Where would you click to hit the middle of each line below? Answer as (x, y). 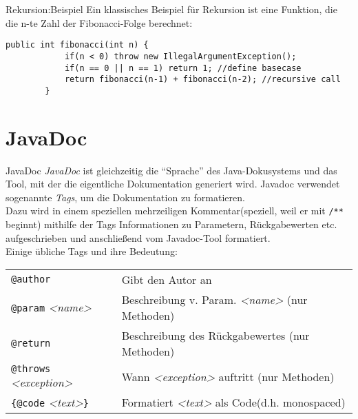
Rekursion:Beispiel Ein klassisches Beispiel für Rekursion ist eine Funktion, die (171, 9)
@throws (31, 368)
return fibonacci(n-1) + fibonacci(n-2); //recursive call (202, 80)
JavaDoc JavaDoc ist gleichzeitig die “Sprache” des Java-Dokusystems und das (171, 170)
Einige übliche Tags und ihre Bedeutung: (92, 251)
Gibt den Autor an (167, 279)
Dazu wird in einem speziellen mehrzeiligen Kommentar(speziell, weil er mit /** (175, 211)
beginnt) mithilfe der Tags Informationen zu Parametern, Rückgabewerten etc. (171, 224)
